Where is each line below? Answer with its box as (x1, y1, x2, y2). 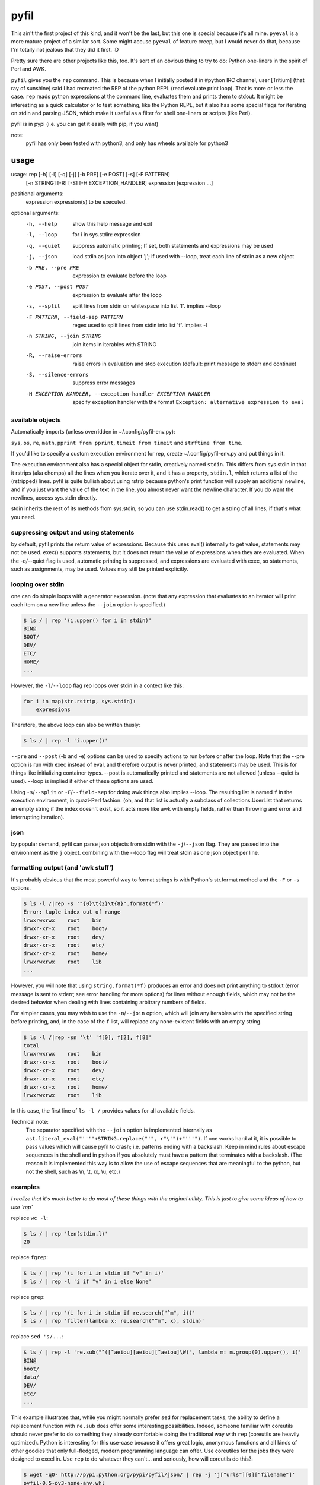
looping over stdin (11, 580, 65, 588)
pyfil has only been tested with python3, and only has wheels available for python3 (25, 140, 228, 147)
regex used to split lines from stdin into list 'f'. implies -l (72, 321, 207, 328)
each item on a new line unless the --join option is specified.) (11, 601, 166, 608)
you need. (11, 513, 36, 520)
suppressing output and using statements (11, 528, 135, 536)
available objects (11, 416, 62, 424)
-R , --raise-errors (25, 352, 82, 359)
